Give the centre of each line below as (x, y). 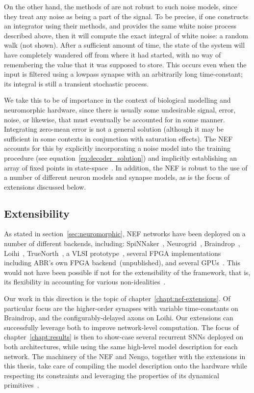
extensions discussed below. (45, 186)
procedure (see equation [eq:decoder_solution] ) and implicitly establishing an (120, 157)
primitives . (22, 385)
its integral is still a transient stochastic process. (76, 83)
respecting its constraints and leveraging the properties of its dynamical (112, 375)
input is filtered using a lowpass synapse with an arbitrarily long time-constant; (123, 74)
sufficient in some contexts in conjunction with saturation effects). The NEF (118, 138)
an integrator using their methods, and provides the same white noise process (120, 26)
